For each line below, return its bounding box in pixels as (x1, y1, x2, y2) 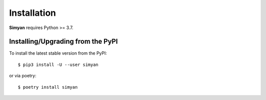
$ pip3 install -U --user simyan (18, 62, 99, 67)
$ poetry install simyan (18, 84, 78, 90)
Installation (9, 7, 56, 18)
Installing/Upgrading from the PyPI (9, 37, 118, 46)
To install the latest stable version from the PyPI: (9, 50, 107, 56)
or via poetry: (9, 73, 36, 79)
